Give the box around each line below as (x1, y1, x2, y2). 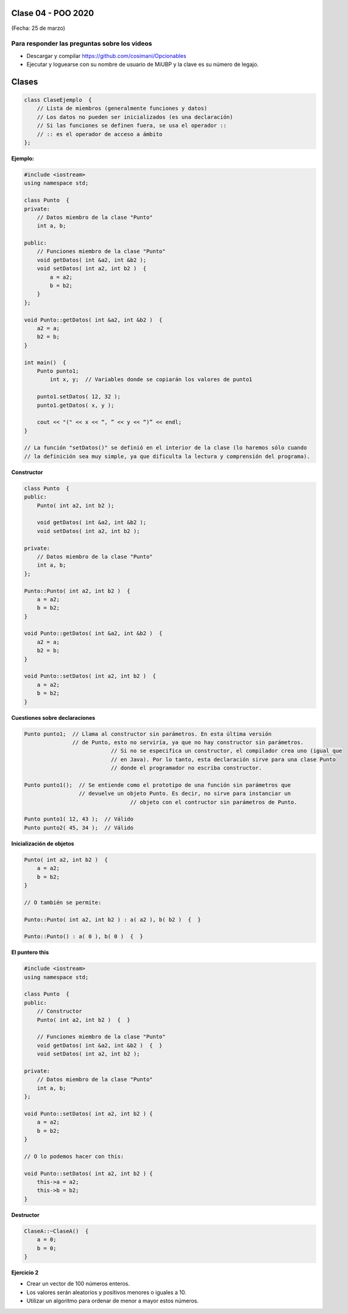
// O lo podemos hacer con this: (24, 1153, 124, 1160)
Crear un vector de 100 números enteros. (26, 1280, 130, 1287)
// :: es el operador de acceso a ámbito (37, 131, 163, 137)
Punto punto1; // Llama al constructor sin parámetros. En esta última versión (24, 730, 272, 738)
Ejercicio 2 (11, 1269, 39, 1276)
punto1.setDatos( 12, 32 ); (37, 393, 121, 400)
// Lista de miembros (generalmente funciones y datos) (37, 105, 208, 112)
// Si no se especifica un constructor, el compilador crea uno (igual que (110, 747, 343, 755)
